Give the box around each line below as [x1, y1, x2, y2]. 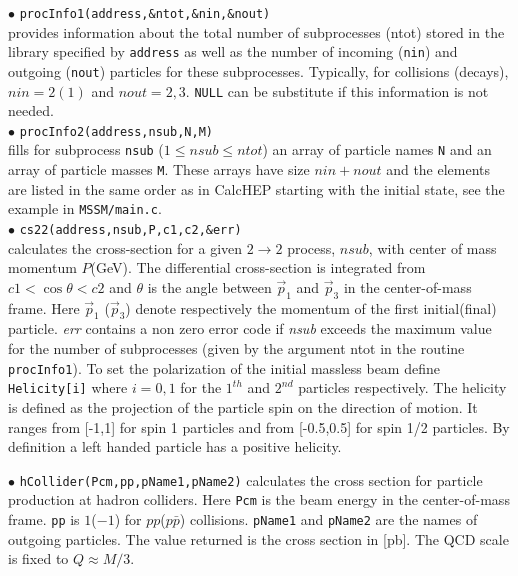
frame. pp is [8, 509, 80, 530]
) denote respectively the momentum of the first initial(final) [125, 297, 497, 318]
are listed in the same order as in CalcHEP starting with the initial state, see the [8, 178, 505, 199]
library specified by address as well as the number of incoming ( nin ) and [8, 41, 458, 62]
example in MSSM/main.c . [8, 198, 162, 219]
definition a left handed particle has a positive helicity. [8, 436, 342, 457]
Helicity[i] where [8, 377, 128, 398]
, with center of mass [368, 237, 497, 258]
